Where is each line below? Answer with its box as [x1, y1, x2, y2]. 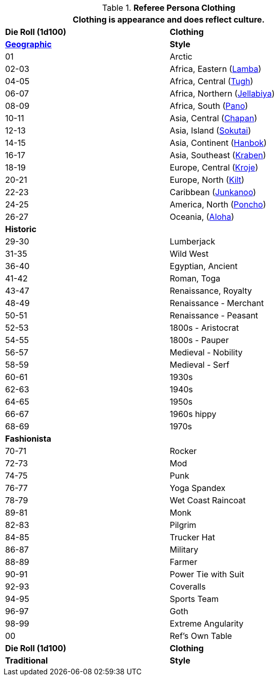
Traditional [5, 655, 48, 666]
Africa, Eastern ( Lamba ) [169, 64, 262, 74]
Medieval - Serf [169, 360, 229, 370]
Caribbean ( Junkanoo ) [169, 187, 256, 197]
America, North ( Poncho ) [169, 199, 266, 210]
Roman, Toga [169, 273, 221, 284]
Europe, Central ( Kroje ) [169, 162, 259, 173]
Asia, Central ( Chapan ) [169, 113, 258, 123]
